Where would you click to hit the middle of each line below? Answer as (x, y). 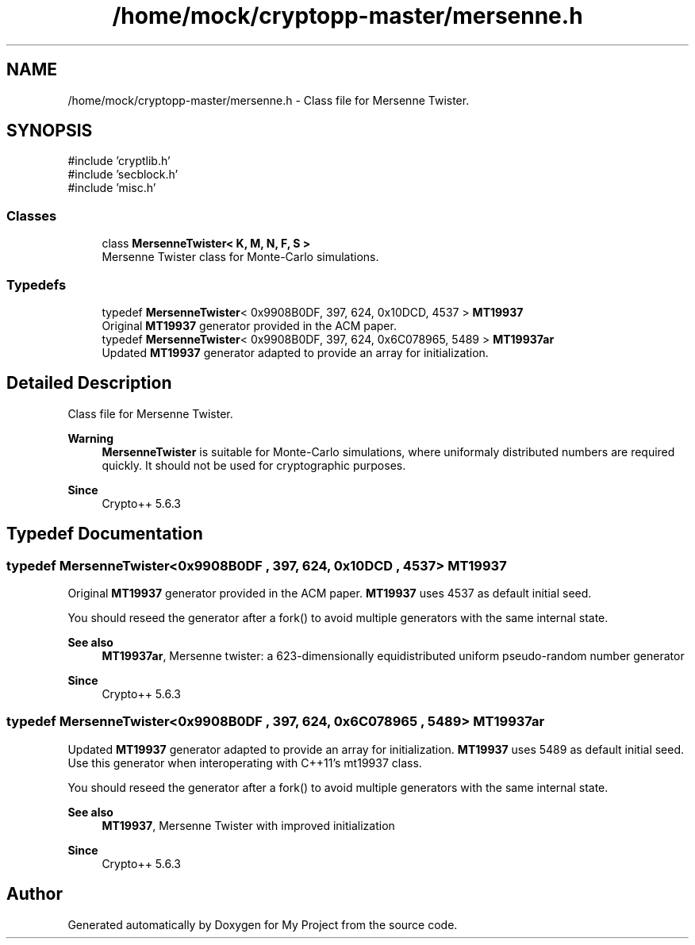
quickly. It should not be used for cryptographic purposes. (254, 465)
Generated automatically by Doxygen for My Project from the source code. (263, 924)
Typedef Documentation (105, 534)
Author (35, 894)
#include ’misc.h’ (112, 188)
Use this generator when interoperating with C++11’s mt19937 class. (245, 763)
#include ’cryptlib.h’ (119, 161)
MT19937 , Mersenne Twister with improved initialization (248, 825)
